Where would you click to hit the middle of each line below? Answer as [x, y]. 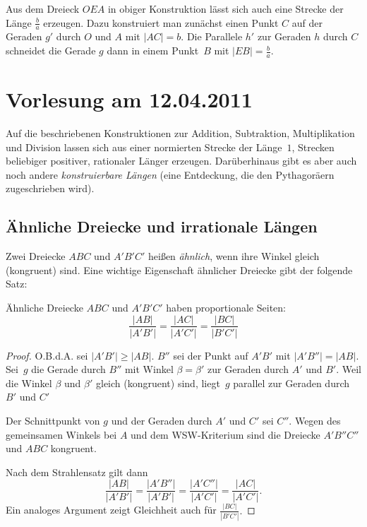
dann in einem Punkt [153, 51]
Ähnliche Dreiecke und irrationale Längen [162, 226]
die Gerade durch [68, 369]
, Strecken [313, 147]
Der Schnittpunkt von [53, 420]
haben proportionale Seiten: [226, 307]
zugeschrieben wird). [50, 188]
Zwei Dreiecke [36, 256]
